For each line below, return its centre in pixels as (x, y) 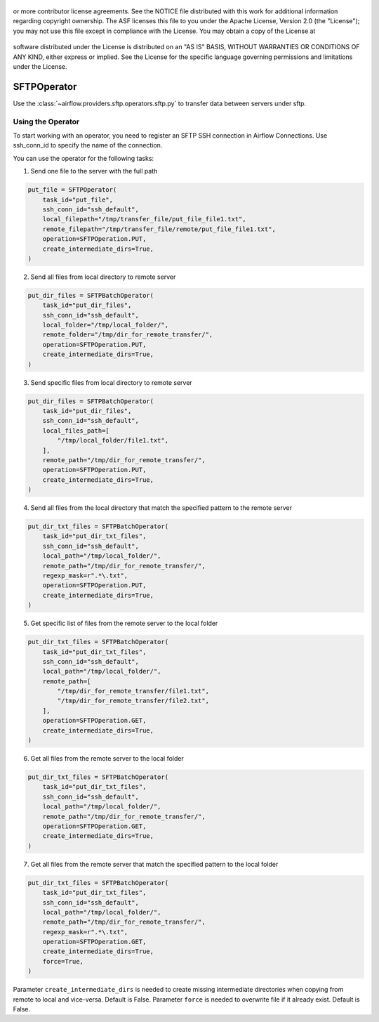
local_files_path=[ (76, 431)
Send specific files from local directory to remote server (111, 382)
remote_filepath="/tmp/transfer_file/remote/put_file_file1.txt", (159, 229)
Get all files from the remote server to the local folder (107, 759)
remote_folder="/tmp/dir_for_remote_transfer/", (128, 335)
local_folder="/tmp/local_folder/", (105, 325)
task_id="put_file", (78, 199)
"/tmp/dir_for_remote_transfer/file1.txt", (133, 691)
